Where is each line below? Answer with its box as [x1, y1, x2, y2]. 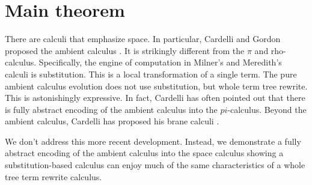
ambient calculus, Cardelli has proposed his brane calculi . [5, 115, 219, 127]
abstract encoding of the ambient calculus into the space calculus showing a [5, 147, 284, 159]
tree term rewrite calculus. [5, 170, 102, 183]
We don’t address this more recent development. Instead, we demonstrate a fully [5, 135, 301, 147]
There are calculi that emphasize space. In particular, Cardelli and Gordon [5, 32, 281, 45]
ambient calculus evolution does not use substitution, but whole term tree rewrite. [5, 79, 308, 92]
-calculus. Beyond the [227, 103, 307, 115]
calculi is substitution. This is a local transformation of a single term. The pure [5, 67, 297, 80]
